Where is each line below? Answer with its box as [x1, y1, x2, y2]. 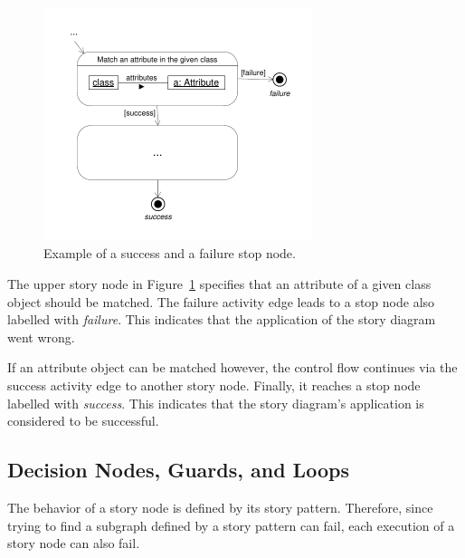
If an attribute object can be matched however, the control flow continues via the [7, 358, 458, 377]
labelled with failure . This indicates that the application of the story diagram [7, 310, 436, 329]
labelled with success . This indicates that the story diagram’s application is [7, 393, 424, 412]
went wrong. [7, 327, 75, 346]
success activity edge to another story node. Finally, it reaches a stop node [7, 375, 421, 394]
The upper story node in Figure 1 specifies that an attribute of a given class [7, 274, 432, 293]
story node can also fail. [7, 534, 140, 553]
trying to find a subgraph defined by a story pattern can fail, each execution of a [7, 515, 455, 534]
